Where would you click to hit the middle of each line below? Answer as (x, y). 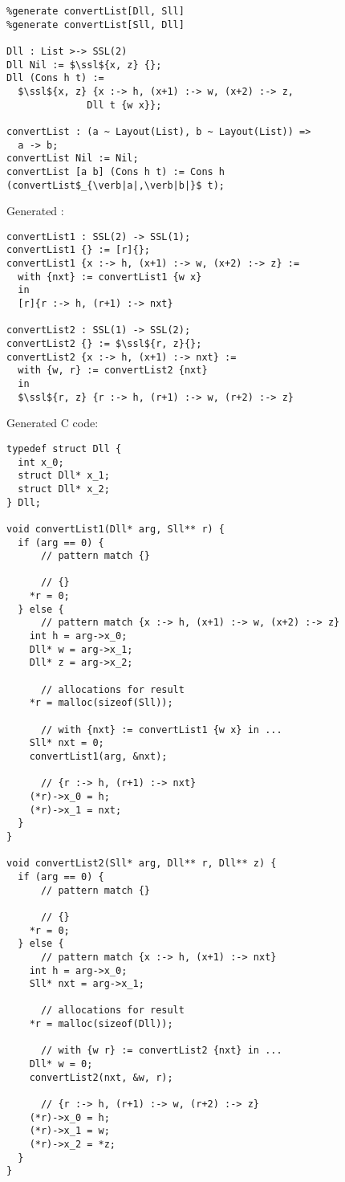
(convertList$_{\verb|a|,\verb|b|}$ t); (116, 185)
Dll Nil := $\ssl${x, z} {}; (84, 65)
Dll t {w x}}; (124, 105)
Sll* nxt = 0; (67, 743)
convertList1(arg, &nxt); (98, 756)
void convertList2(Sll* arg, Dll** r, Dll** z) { (142, 864)
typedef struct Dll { (64, 448)
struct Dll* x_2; (64, 489)
